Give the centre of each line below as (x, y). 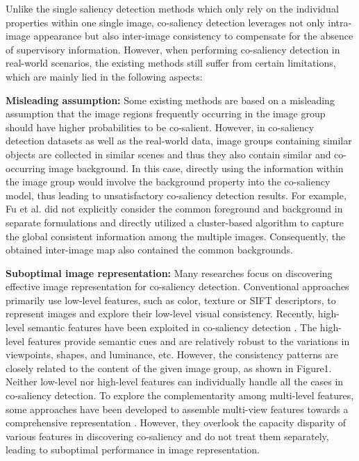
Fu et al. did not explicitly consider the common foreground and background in (174, 209)
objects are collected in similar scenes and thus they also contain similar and (168, 154)
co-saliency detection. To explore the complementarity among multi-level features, (180, 395)
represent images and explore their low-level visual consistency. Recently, (160, 313)
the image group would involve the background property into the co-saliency (168, 182)
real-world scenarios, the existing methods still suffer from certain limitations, (171, 63)
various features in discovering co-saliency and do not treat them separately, (167, 436)
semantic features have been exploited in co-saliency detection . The (172, 327)
